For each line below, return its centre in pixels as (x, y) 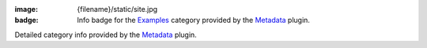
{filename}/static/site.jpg (117, 9)
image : (26, 9)
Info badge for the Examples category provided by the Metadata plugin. (193, 20)
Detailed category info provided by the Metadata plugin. (106, 35)
